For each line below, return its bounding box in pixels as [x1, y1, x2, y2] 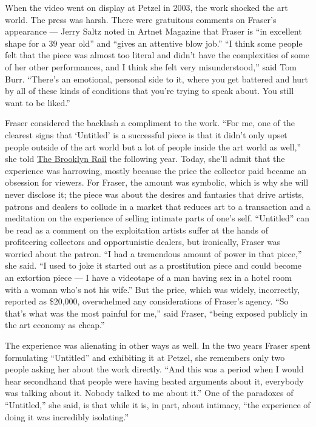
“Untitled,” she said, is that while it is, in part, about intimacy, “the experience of [5, 398, 311, 411]
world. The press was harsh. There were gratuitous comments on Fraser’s [5, 13, 277, 25]
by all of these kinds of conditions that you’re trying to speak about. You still [5, 84, 294, 97]
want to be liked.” [5, 96, 70, 109]
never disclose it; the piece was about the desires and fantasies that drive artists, [5, 187, 304, 200]
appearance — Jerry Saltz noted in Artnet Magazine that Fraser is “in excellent [5, 25, 302, 38]
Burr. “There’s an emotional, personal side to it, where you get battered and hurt [5, 72, 309, 85]
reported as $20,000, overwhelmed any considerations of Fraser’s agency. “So [5, 295, 289, 308]
